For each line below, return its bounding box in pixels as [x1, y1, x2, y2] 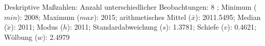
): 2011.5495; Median [195, 11, 261, 22]
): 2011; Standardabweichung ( [67, 21, 163, 32]
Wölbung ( [4, 31, 38, 42]
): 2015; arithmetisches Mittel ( [93, 11, 191, 22]
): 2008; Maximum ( [17, 11, 80, 22]
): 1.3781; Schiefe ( [165, 21, 224, 32]
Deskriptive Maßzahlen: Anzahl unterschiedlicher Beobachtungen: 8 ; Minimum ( [4, 2, 257, 12]
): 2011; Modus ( [11, 21, 63, 32]
